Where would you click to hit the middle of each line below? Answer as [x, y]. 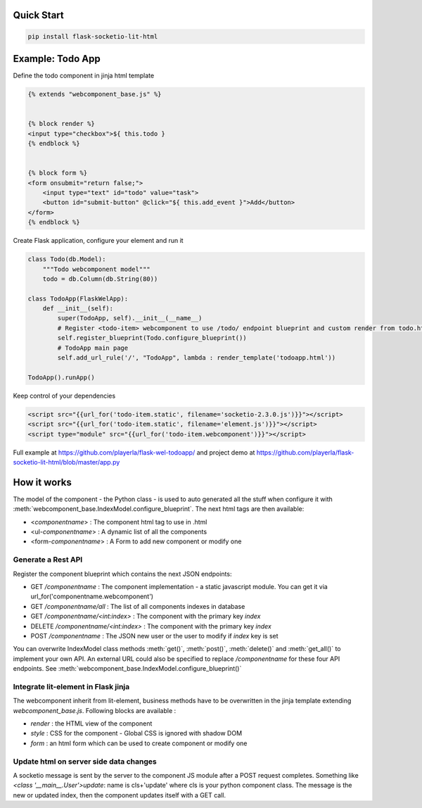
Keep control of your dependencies [64, 396]
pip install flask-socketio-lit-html [93, 36]
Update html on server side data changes [85, 762]
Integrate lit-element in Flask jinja [71, 686]
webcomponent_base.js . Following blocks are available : [95, 710]
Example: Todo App [57, 59]
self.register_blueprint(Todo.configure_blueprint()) [152, 338]
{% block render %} [61, 124]
